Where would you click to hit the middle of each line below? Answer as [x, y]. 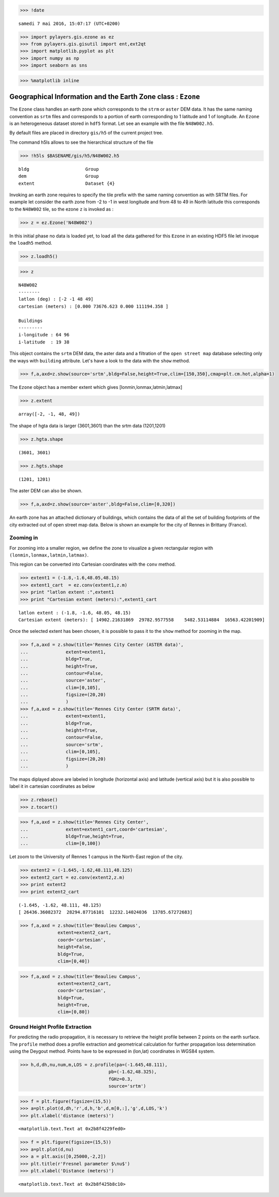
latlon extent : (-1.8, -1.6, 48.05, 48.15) [75, 613]
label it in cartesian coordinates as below [52, 786]
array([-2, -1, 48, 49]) [49, 414]
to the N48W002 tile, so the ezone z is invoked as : [61, 209]
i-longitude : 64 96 [44, 335]
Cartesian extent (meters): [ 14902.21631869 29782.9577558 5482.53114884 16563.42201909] [142, 620]
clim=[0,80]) [74, 1012]
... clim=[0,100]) [60, 844]
